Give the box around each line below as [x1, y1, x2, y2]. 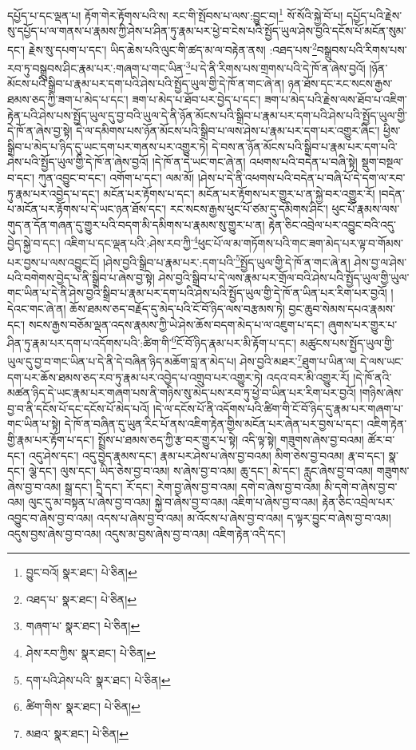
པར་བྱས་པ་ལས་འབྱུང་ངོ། [7, 253, 100, 270]
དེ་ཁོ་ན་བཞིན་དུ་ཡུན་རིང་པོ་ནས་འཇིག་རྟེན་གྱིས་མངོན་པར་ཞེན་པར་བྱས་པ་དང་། [64, 415, 363, 432]
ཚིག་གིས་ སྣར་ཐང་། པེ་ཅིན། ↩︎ [26, 698, 141, 715]
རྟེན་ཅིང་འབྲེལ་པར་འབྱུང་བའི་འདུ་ [268, 216, 396, 232]
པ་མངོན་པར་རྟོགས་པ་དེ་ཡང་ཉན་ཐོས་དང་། [7, 200, 167, 217]
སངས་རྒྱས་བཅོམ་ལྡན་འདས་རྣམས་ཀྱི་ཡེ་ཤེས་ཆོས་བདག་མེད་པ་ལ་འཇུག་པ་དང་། [28, 315, 325, 332]
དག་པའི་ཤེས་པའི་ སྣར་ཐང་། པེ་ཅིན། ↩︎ [26, 671, 171, 688]
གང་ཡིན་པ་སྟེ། [7, 415, 61, 432]
